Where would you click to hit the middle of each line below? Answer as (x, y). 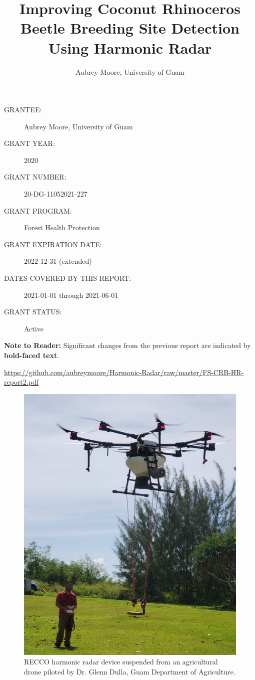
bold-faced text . (32, 355)
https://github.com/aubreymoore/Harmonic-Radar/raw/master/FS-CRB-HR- (124, 372)
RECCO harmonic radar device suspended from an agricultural (121, 662)
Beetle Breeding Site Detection (130, 28)
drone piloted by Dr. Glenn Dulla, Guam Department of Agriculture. (130, 671)
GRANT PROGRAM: (38, 210)
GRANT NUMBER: (35, 177)
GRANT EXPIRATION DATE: (53, 244)
